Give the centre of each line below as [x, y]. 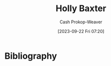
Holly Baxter [81, 8]
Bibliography [31, 56]
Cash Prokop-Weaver [81, 22]
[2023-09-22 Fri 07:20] [81, 31]
